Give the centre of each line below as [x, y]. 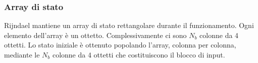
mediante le [22, 54]
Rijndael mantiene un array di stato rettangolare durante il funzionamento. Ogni [129, 25]
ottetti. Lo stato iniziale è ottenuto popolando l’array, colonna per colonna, [120, 45]
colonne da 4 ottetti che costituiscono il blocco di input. [139, 54]
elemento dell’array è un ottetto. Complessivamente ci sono [95, 35]
